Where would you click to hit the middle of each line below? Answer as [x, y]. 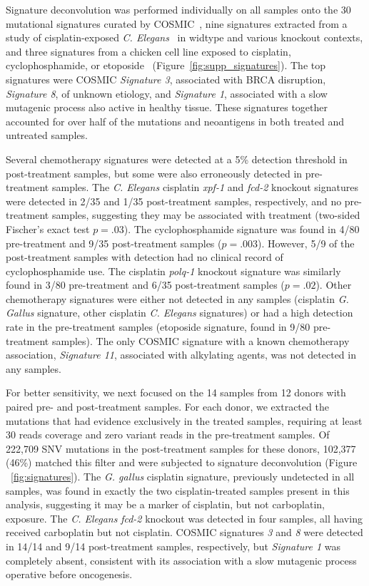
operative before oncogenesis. [69, 574]
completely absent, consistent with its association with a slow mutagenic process [181, 560]
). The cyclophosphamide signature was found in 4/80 [242, 228]
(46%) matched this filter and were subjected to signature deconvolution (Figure [182, 462]
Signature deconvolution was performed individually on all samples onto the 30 [178, 9]
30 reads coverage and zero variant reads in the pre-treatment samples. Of [168, 435]
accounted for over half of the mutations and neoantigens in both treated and [175, 121]
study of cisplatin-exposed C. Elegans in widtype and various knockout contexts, [184, 37]
